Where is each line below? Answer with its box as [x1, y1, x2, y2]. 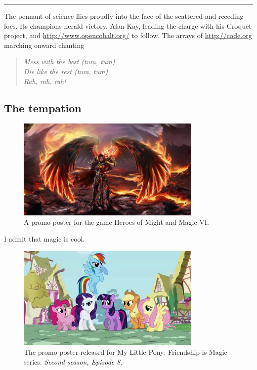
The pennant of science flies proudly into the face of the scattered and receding [4, 11, 244, 21]
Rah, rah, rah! [23, 76, 66, 86]
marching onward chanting [4, 40, 85, 50]
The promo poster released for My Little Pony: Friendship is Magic [24, 346, 227, 357]
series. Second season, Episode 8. [24, 356, 123, 367]
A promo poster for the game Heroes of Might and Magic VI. [24, 217, 209, 227]
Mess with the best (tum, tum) [23, 56, 115, 67]
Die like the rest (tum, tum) [23, 66, 108, 76]
